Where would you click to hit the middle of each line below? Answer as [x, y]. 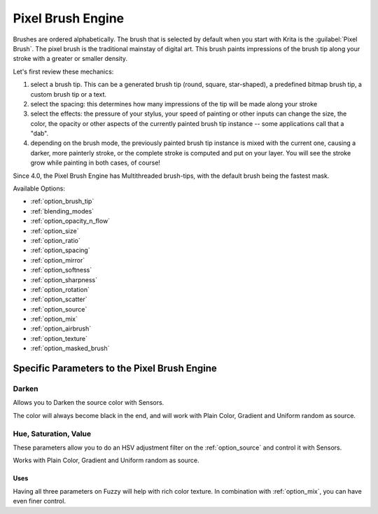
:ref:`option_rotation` [60, 289]
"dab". [40, 134]
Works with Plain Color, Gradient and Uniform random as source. [106, 460]
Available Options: [39, 188]
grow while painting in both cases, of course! [96, 163]
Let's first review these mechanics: [63, 71]
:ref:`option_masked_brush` [70, 348]
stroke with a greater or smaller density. [70, 59]
